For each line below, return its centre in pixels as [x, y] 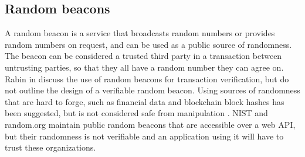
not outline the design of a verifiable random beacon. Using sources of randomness [152, 90]
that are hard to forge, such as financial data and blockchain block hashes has [145, 101]
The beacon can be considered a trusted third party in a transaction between [143, 56]
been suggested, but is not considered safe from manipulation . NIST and [136, 113]
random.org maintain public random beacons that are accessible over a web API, [150, 124]
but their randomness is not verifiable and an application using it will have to [144, 136]
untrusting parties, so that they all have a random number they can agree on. [144, 67]
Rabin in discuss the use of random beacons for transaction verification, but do [147, 78]
